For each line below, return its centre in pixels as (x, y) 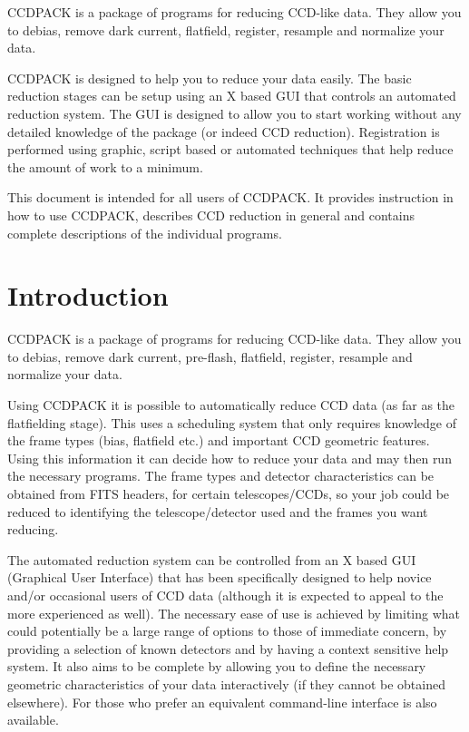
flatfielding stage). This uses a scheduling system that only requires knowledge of (232, 422)
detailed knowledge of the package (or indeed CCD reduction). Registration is (224, 131)
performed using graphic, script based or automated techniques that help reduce (230, 149)
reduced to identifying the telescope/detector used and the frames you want (218, 511)
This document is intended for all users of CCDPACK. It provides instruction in (230, 197)
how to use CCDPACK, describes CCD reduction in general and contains (211, 215)
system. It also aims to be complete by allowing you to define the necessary (217, 666)
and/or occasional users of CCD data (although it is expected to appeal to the (225, 595)
